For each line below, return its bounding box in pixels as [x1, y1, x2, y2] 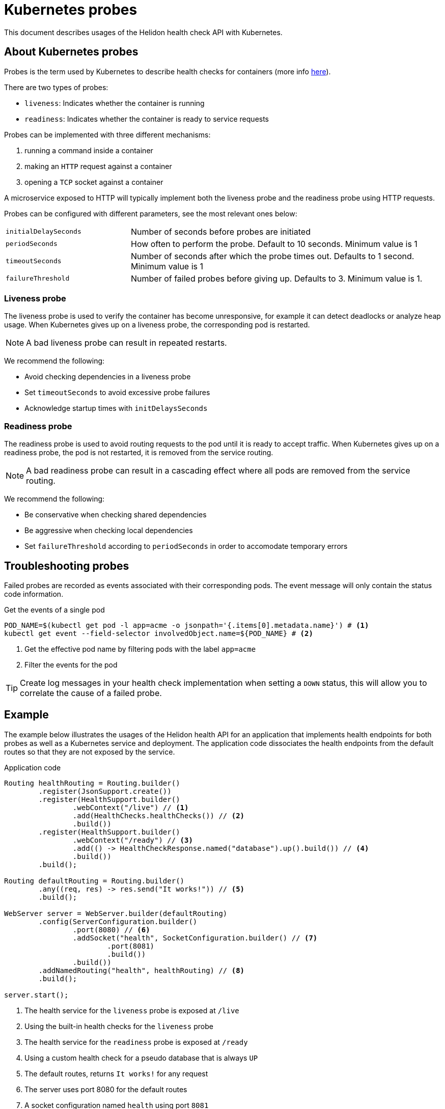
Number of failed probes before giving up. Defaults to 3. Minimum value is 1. [130, 273, 423, 284]
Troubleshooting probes [4, 559, 129, 572]
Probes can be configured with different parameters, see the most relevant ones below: [4, 209, 297, 218]
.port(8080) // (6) [72, 925, 150, 934]
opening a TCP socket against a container [24, 177, 163, 186]
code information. [4, 589, 64, 598]
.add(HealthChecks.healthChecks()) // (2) [72, 811, 245, 820]
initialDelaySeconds [6, 228, 81, 236]
